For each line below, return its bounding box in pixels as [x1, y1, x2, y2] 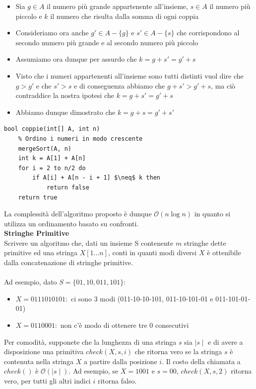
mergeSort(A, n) [18, 145, 72, 152]
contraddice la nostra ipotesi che [15, 90, 114, 100]
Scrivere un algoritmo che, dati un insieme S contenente [4, 237, 174, 248]
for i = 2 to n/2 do [18, 164, 86, 172]
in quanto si [194, 208, 231, 219]
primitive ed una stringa [4, 247, 77, 258]
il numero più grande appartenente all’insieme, [47, 1, 188, 11]
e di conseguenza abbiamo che [74, 80, 165, 91]
